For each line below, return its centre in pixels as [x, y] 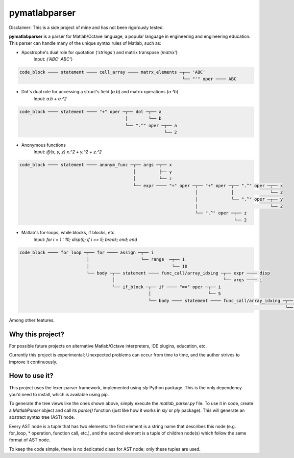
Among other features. [32, 320]
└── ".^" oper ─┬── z [221, 213]
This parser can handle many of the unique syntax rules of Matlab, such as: [85, 43]
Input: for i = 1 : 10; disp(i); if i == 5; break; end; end [85, 239]
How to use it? [31, 376]
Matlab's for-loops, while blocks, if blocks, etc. [69, 233]
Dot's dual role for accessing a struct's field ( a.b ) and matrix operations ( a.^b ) [100, 92]
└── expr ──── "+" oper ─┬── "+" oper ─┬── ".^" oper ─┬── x [208, 186]
